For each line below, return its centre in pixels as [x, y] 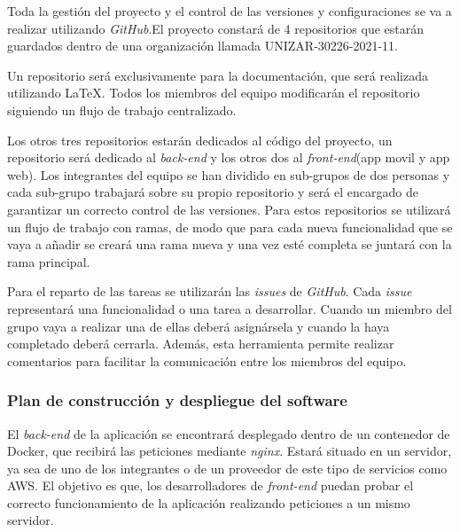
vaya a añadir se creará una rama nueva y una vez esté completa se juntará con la [230, 244]
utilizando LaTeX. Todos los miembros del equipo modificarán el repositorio [214, 93]
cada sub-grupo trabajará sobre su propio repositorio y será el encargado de [213, 192]
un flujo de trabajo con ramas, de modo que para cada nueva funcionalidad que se [230, 227]
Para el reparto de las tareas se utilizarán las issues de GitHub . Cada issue [210, 291]
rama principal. [49, 261]
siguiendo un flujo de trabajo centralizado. [122, 110]
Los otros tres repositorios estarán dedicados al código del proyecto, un [200, 140]
